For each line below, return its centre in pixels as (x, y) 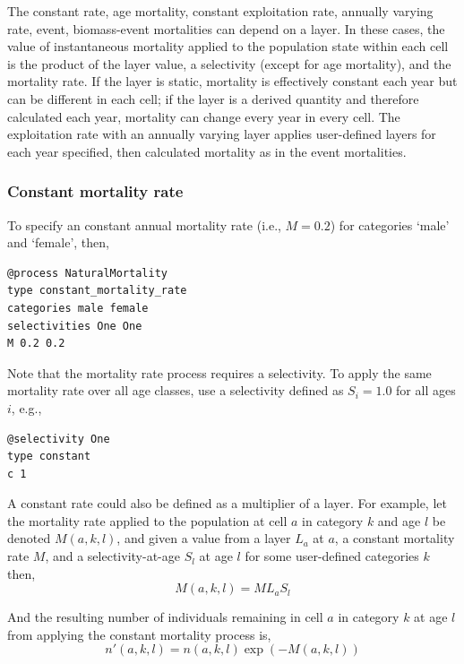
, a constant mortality (395, 538)
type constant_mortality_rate (97, 291)
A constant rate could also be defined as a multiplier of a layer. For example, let (227, 503)
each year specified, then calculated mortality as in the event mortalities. (207, 151)
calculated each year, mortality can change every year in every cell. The (204, 116)
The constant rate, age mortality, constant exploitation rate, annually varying (220, 11)
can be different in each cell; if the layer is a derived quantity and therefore (213, 98)
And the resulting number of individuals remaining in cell (165, 617)
